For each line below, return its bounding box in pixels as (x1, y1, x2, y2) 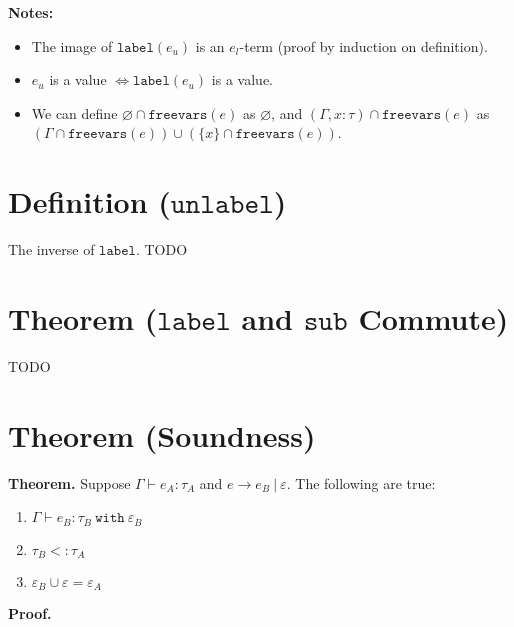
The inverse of (8, 239, 95, 260)
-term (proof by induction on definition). (239, 35, 488, 56)
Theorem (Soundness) (8, 414, 316, 455)
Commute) (358, 297, 509, 338)
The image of (31, 35, 113, 56)
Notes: (8, 2, 54, 22)
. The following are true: (286, 472, 436, 493)
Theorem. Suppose (8, 472, 131, 493)
